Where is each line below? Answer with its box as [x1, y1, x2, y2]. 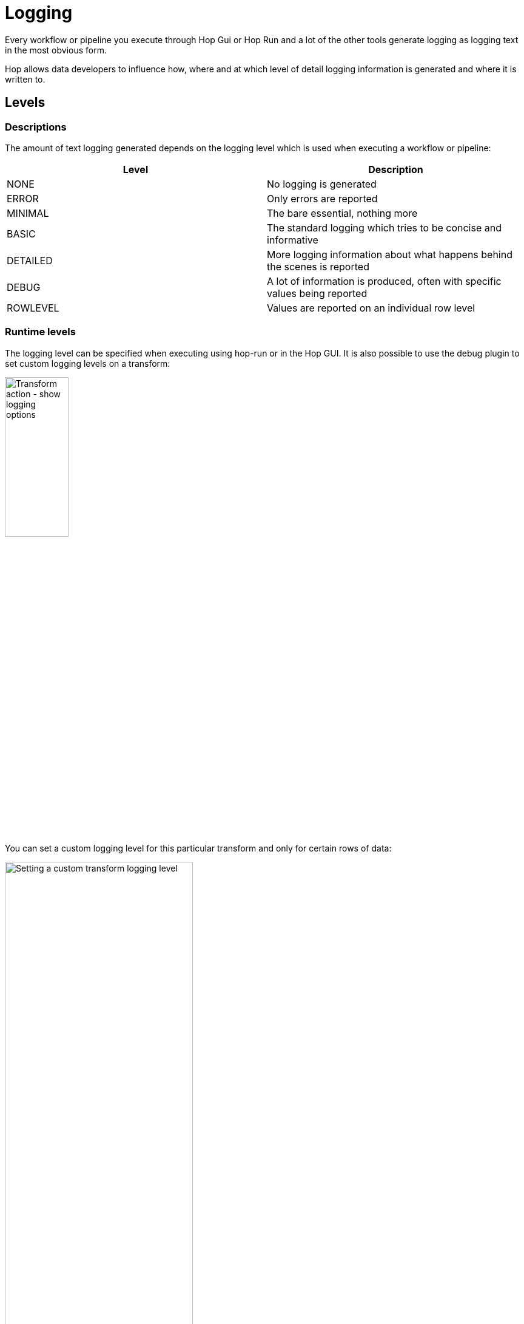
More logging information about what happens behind [267, 248, 512, 261]
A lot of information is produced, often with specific [267, 275, 502, 287]
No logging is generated [267, 177, 377, 190]
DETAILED [7, 254, 53, 267]
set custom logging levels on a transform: [5, 358, 170, 369]
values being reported [267, 287, 368, 299]
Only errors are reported [267, 192, 378, 205]
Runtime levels [5, 326, 76, 338]
